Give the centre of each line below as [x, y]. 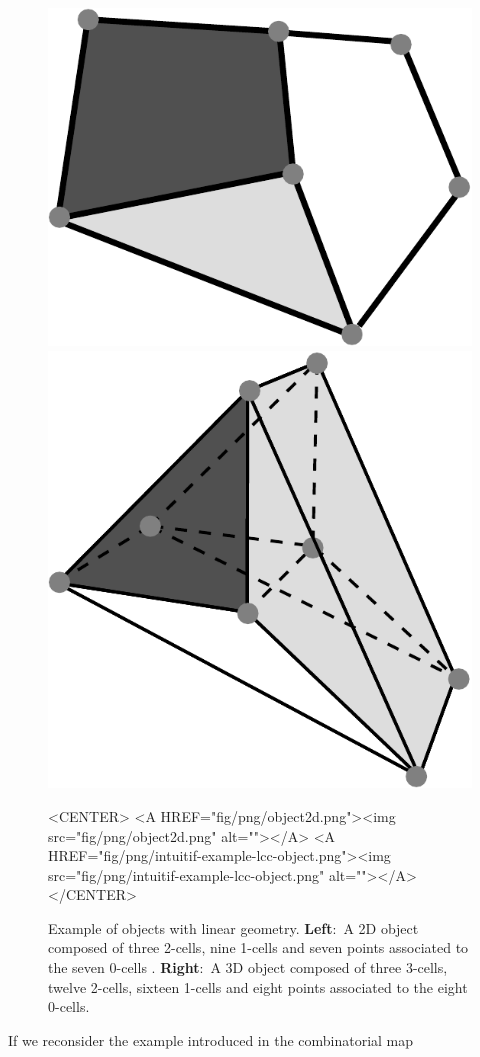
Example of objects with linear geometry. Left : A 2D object [233, 927]
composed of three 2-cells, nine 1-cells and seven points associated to [258, 947]
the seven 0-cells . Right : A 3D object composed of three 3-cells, [248, 967]
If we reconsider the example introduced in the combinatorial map [211, 1039]
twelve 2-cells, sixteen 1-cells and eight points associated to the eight [258, 986]
